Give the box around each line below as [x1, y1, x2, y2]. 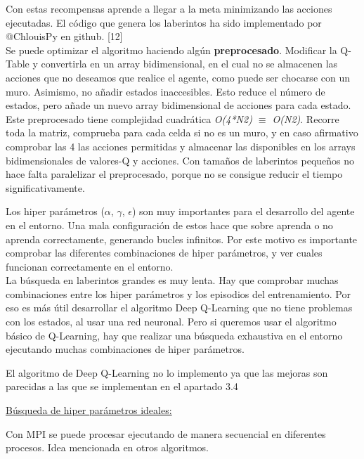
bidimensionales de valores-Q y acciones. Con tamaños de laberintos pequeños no [6, 153, 355, 167]
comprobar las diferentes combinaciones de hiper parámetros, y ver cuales [6, 245, 323, 260]
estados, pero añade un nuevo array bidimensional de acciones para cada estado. [6, 98, 351, 112]
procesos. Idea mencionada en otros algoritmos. [6, 440, 209, 455]
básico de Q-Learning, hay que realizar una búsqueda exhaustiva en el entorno [6, 328, 343, 342]
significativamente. [6, 180, 85, 195]
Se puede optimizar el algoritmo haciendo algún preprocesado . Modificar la [6, 42, 337, 57]
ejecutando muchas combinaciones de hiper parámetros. [6, 342, 245, 356]
